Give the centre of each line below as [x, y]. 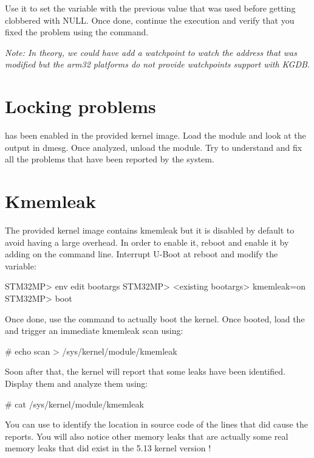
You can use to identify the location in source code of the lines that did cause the [156, 424]
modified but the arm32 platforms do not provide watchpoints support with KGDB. [158, 64]
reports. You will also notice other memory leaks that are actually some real [147, 436]
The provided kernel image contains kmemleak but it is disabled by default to [150, 230]
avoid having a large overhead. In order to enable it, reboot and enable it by [147, 242]
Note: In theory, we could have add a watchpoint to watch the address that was [151, 52]
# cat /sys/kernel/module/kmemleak [74, 404]
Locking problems [80, 106]
